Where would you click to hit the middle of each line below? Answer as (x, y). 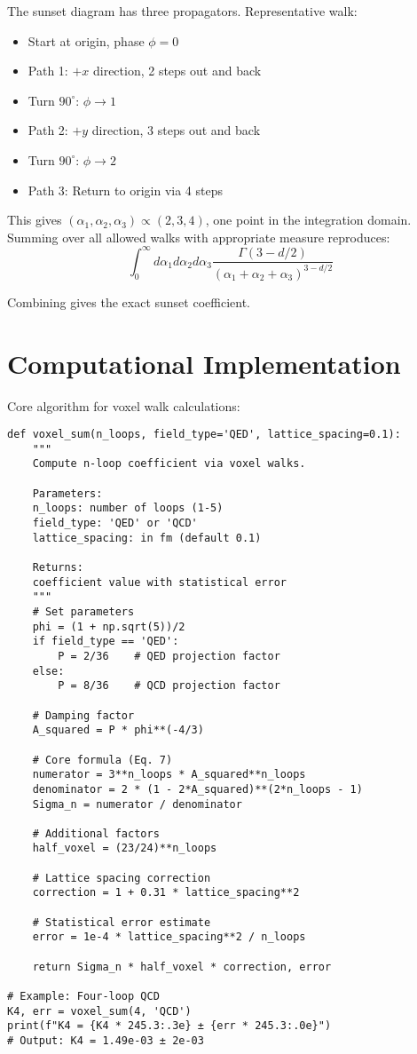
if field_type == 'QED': (106, 642)
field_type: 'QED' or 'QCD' (115, 523)
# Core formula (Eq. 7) (102, 760)
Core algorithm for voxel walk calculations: (124, 405)
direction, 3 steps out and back (176, 130)
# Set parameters (83, 611)
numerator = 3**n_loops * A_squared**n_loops (169, 775)
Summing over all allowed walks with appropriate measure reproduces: (199, 237)
